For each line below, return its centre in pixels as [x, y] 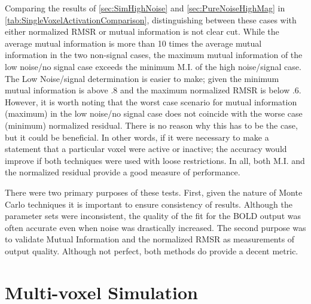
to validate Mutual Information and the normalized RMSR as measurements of [150, 239]
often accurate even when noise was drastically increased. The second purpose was [155, 227]
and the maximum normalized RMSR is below [205, 90]
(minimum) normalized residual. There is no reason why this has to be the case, [151, 125]
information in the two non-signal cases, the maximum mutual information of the [154, 55]
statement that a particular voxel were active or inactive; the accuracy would [146, 149]
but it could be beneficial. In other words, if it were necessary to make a [137, 137]
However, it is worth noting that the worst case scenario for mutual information [151, 101]
